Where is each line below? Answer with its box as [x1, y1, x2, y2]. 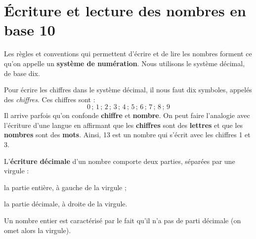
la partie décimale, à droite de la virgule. [4, 199, 128, 209]
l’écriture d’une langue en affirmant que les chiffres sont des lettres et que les [4, 119, 243, 130]
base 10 [4, 20, 55, 40]
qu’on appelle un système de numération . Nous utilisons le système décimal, [4, 58, 245, 68]
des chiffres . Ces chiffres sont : [4, 94, 95, 104]
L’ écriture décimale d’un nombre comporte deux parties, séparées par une [4, 156, 235, 166]
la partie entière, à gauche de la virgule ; [4, 182, 127, 192]
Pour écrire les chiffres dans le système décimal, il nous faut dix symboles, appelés [4, 84, 252, 95]
